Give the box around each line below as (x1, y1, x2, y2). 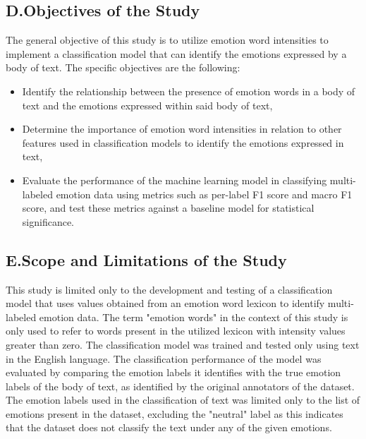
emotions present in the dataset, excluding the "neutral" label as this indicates (6, 406, 343, 421)
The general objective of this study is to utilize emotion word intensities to (6, 32, 329, 47)
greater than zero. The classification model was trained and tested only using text (6, 337, 360, 351)
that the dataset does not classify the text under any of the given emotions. (6, 420, 332, 435)
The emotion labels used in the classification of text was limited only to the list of (6, 392, 360, 407)
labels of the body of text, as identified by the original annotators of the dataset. (6, 378, 355, 393)
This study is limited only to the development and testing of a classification (6, 282, 333, 296)
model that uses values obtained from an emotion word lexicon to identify (6, 296, 325, 311)
